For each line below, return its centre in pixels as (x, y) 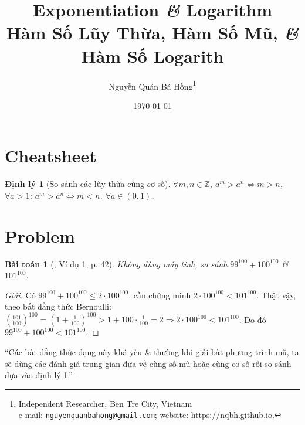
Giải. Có (20, 295)
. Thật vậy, (276, 295)
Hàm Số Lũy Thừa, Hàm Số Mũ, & (152, 33)
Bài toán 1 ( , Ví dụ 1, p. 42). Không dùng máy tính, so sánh (116, 263)
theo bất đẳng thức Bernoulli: (58, 306)
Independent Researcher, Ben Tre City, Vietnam (105, 403)
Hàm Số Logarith (152, 55)
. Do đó (253, 319)
